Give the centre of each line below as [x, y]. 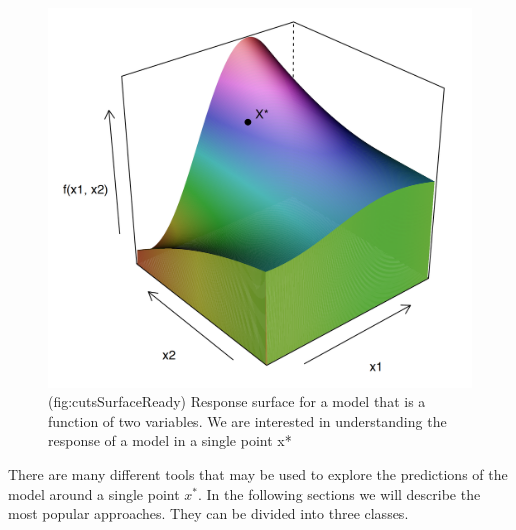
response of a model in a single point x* [170, 440]
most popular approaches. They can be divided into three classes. [208, 513]
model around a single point [94, 493]
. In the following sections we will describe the [339, 493]
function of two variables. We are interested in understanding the [247, 420]
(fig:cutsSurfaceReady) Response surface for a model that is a [237, 401]
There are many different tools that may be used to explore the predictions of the [258, 474]
